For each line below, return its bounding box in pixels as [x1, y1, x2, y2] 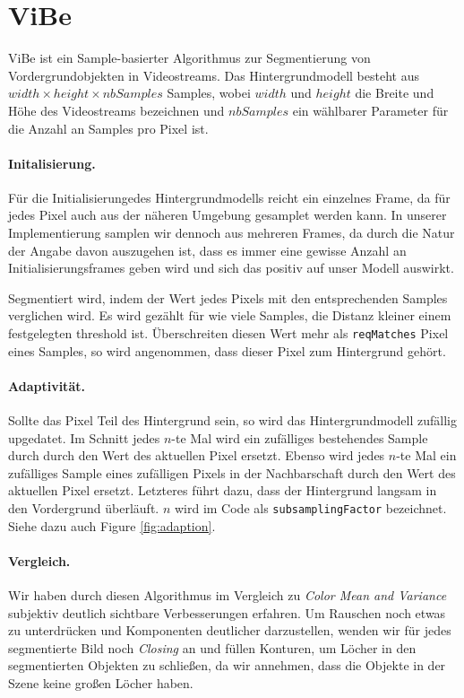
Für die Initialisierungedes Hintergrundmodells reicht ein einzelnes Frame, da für [8, 188, 451, 206]
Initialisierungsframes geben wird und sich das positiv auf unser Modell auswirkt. [8, 258, 454, 277]
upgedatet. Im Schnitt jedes [8, 428, 160, 447]
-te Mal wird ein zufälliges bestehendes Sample [171, 428, 428, 447]
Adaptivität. [8, 376, 85, 395]
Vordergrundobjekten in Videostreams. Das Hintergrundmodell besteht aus [8, 65, 419, 84]
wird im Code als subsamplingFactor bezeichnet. [174, 499, 447, 518]
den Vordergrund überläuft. [8, 499, 159, 518]
